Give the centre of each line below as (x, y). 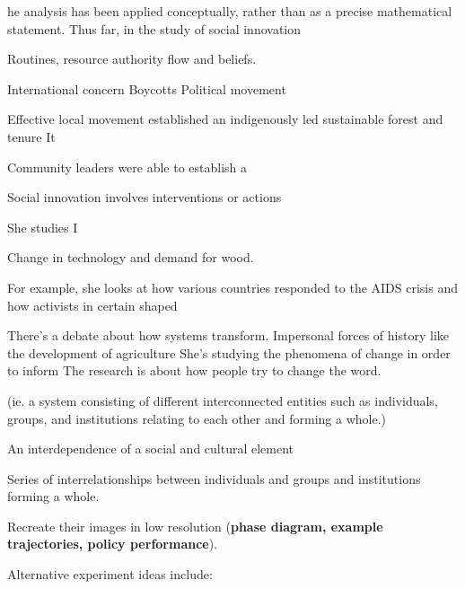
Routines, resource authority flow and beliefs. (132, 59)
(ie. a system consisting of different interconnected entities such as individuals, (223, 400)
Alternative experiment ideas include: (110, 574)
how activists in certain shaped (92, 305)
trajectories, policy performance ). (113, 544)
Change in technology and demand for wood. (131, 257)
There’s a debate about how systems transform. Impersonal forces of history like (228, 335)
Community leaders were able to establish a (127, 167)
